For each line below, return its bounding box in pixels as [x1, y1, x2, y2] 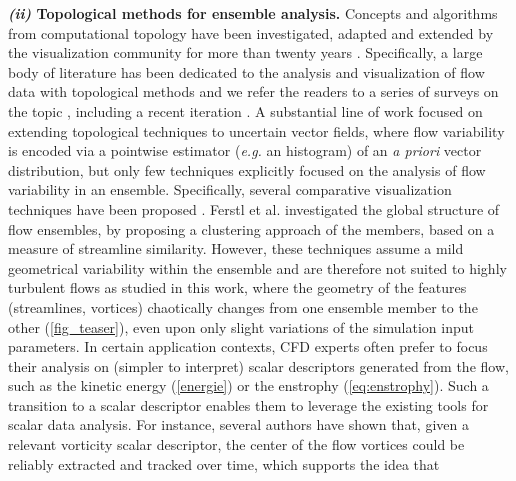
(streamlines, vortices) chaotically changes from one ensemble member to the [8, 296, 478, 317]
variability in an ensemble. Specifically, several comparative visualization [8, 179, 452, 200]
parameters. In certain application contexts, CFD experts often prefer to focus [8, 336, 488, 357]
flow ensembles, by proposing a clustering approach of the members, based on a [8, 218, 495, 239]
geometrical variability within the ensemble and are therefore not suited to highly [8, 257, 507, 278]
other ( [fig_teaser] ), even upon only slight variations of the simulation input [8, 316, 474, 337]
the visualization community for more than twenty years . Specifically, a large [8, 42, 483, 63]
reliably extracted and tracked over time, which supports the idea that [8, 453, 440, 474]
